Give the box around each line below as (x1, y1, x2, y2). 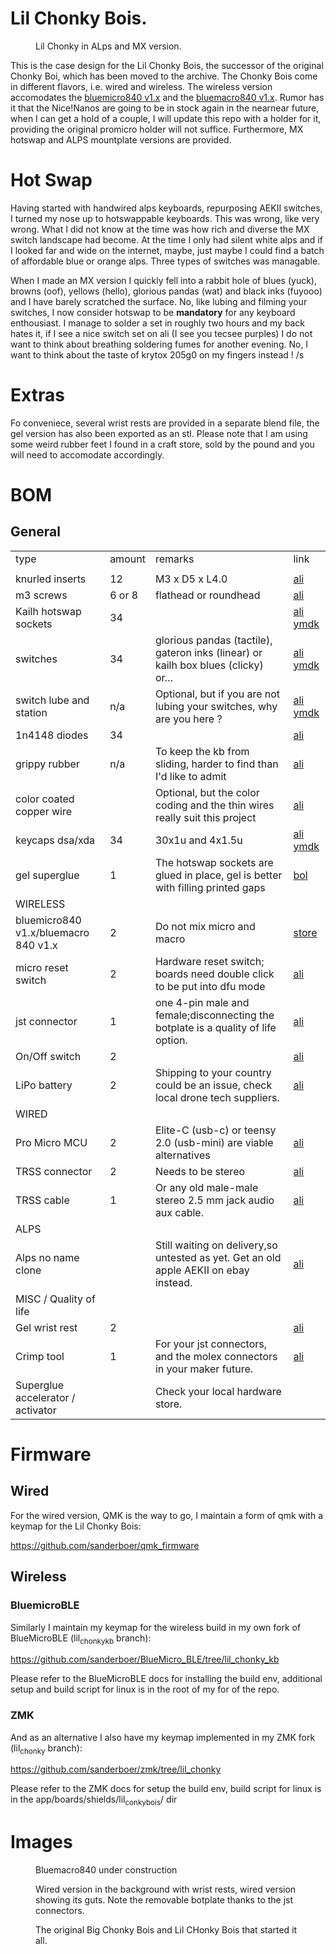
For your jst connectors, (154, 1337, 268, 1351)
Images (10, 1831, 73, 1854)
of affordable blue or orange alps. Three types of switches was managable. (10, 255, 321, 267)
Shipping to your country (154, 1065, 272, 1079)
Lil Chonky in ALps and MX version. (35, 40, 182, 52)
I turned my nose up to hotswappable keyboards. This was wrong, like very (10, 212, 320, 224)
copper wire (15, 804, 73, 818)
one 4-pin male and (154, 995, 250, 1009)
